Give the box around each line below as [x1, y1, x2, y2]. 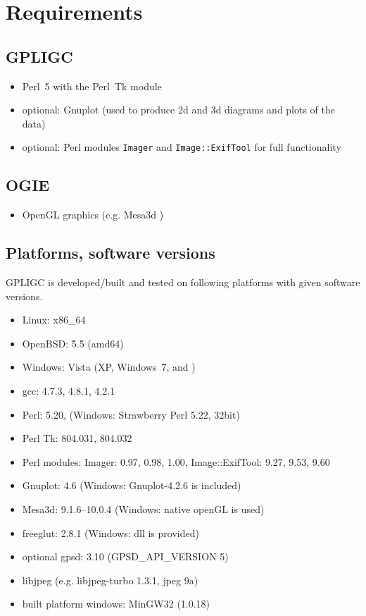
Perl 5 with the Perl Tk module [22, 78, 162, 93]
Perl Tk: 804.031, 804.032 [22, 431, 132, 445]
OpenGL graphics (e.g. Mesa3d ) [22, 207, 164, 222]
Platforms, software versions [6, 242, 215, 264]
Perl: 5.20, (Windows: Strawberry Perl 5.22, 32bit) [22, 407, 240, 421]
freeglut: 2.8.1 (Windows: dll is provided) [22, 525, 199, 540]
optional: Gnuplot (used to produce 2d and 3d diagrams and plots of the [22, 102, 336, 117]
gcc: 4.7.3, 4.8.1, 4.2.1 [22, 383, 115, 398]
